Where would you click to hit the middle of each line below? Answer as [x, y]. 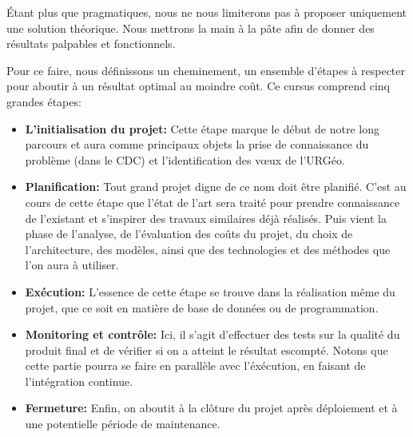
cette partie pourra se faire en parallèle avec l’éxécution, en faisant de [195, 365]
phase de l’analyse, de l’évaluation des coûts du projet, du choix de [189, 234]
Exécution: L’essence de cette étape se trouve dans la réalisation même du [210, 291]
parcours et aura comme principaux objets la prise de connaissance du [197, 144]
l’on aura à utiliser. [72, 265]
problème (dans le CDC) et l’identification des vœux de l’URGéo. [185, 159]
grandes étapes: [44, 101]
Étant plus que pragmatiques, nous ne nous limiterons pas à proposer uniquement [207, 12]
